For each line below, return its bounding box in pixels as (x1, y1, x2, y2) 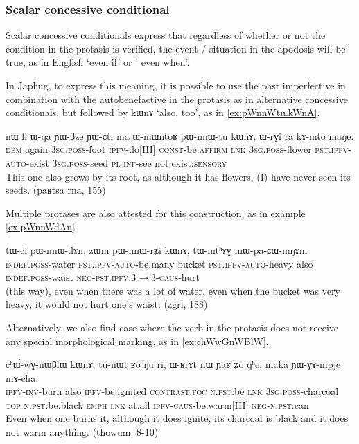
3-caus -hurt (151, 270, 200, 284)
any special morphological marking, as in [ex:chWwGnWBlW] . (6, 333, 269, 348)
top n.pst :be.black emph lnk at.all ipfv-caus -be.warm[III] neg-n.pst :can (6, 397, 309, 411)
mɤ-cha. (6, 370, 39, 385)
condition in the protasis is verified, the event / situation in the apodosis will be (6, 41, 346, 55)
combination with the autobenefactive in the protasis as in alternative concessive (6, 91, 348, 106)
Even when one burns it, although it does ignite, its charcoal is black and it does (6, 411, 349, 425)
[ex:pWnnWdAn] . (6, 219, 78, 234)
